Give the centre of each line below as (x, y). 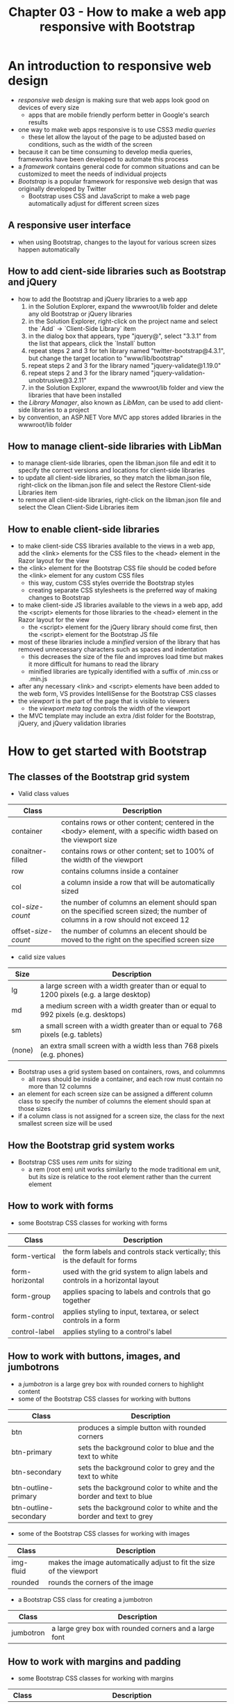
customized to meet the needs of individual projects (92, 174)
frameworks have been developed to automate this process (103, 159)
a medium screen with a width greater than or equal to (128, 1006)
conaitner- (29, 851)
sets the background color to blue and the (146, 1447)
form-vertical (34, 1256)
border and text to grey (116, 1516)
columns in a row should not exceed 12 (125, 920)
